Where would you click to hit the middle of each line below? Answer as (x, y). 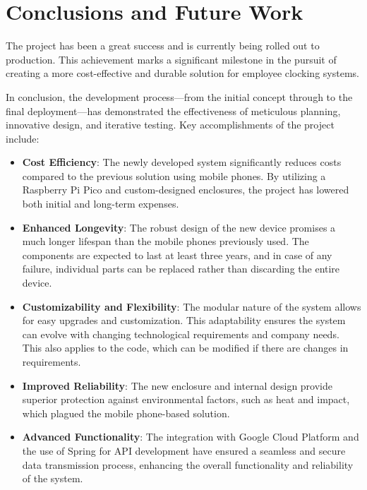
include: (23, 138)
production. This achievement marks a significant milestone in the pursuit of (171, 59)
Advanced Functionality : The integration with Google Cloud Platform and (191, 437)
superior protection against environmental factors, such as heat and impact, (186, 399)
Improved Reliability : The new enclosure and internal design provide (177, 385)
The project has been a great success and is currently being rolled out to (163, 46)
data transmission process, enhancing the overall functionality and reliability (188, 464)
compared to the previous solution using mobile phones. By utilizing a (174, 175)
